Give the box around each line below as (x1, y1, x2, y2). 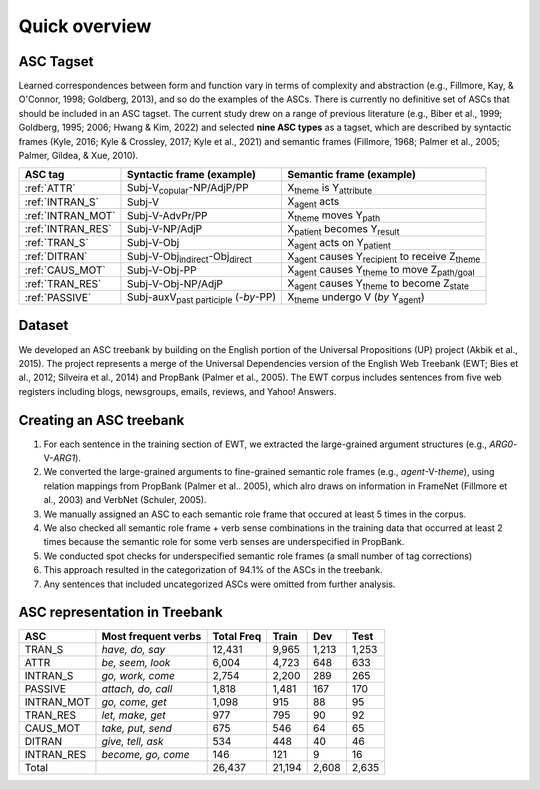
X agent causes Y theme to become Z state (287, 276, 470, 292)
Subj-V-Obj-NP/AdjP (126, 276, 224, 290)
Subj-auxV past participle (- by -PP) (126, 290, 277, 306)
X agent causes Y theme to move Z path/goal (287, 263, 475, 279)
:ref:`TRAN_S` (24, 236, 89, 250)
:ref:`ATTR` (24, 181, 76, 195)
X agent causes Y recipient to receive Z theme (287, 249, 481, 265)
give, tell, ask (101, 735, 164, 749)
